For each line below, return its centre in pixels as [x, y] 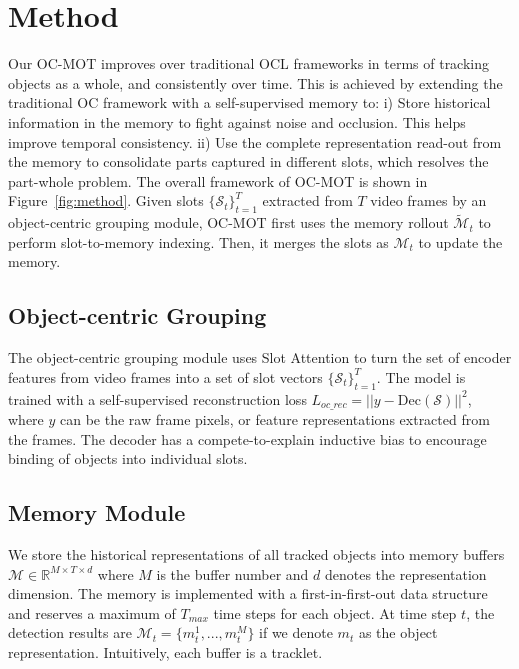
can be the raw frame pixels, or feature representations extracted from [275, 419]
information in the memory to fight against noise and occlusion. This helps [237, 121]
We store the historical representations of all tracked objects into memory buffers [256, 554]
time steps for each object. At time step [335, 612]
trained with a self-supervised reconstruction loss [157, 398]
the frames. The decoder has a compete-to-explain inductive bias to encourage [247, 438]
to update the [460, 241]
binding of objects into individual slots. [128, 458]
